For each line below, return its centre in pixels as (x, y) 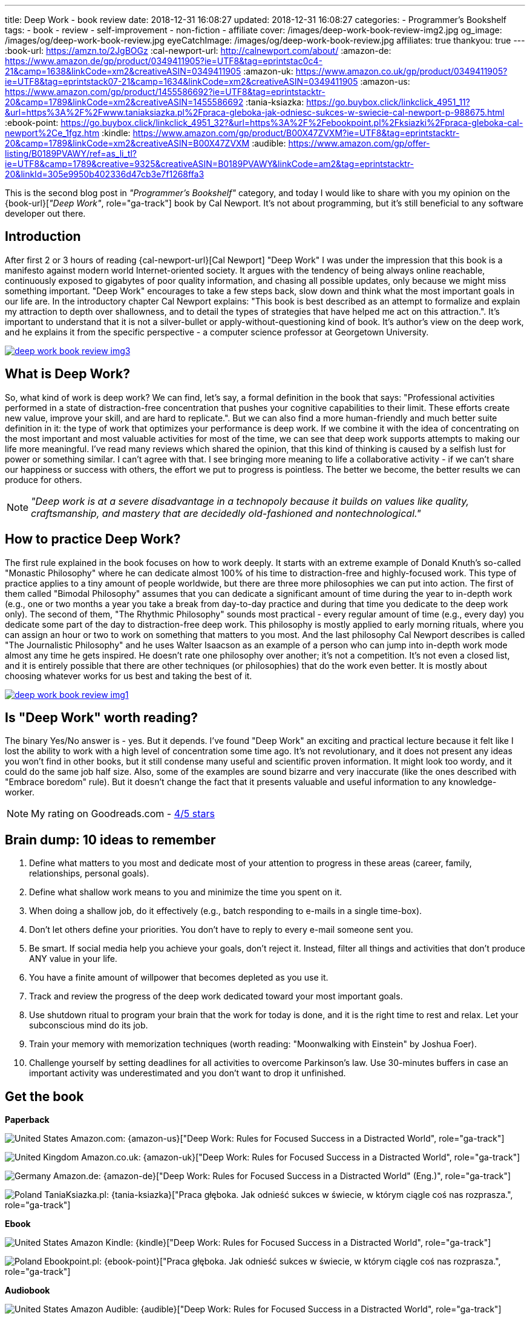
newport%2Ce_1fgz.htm (52, 133)
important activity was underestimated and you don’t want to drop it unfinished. (188, 1073)
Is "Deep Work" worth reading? (102, 717)
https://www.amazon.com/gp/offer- (359, 143)
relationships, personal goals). (89, 873)
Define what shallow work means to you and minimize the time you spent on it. (186, 892)
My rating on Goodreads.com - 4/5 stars (123, 814)
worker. (20, 792)
